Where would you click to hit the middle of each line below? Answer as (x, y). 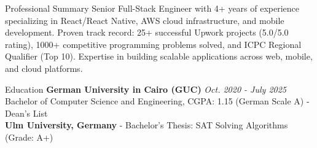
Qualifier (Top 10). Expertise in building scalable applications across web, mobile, (159, 56)
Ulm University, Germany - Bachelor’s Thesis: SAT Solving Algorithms (147, 125)
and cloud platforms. (44, 68)
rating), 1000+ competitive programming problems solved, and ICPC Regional (153, 44)
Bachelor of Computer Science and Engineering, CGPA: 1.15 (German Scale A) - (157, 101)
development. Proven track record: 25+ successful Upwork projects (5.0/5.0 (147, 32)
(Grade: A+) (29, 137)
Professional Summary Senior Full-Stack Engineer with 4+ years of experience (152, 8)
